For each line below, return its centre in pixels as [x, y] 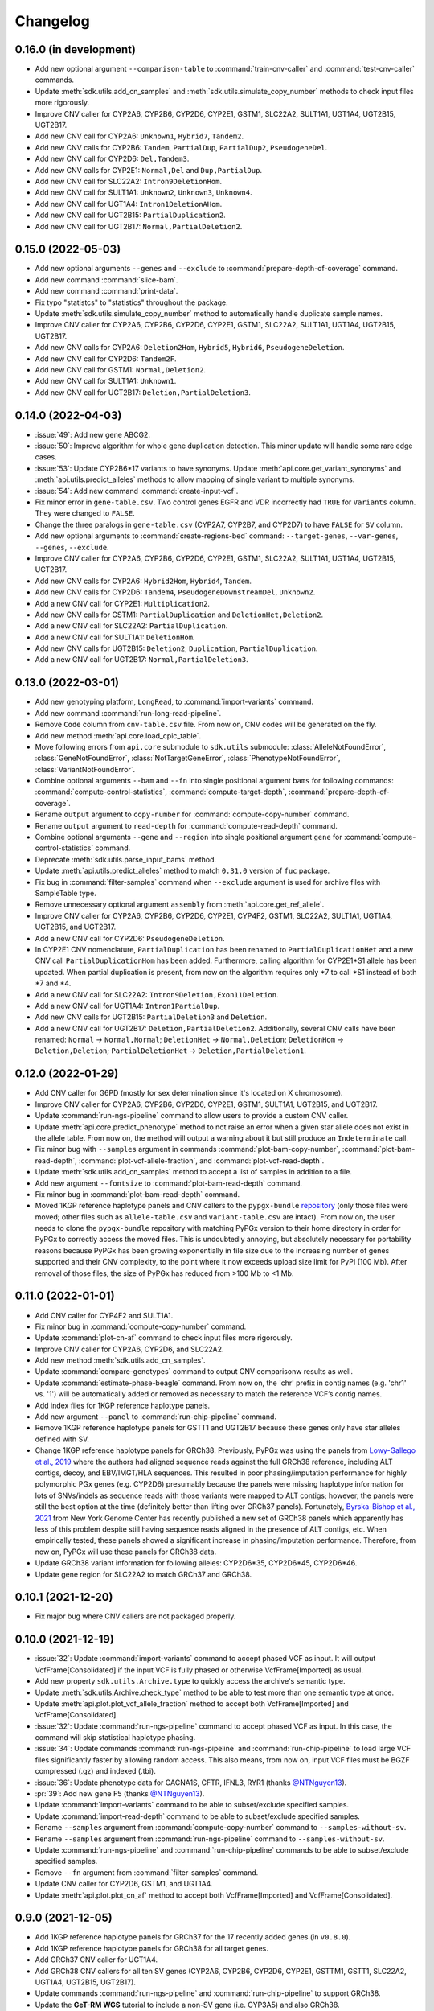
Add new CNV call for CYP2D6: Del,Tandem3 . [112, 159]
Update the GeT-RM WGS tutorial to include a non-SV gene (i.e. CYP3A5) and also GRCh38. [188, 2005]
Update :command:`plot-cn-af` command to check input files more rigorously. [164, 1338]
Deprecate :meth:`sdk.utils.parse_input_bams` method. [126, 859]
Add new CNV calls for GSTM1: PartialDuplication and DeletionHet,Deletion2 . [179, 615]
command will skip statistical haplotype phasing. [115, 1738]
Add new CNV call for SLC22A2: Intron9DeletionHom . [129, 181]
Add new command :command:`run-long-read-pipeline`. [128, 713]
